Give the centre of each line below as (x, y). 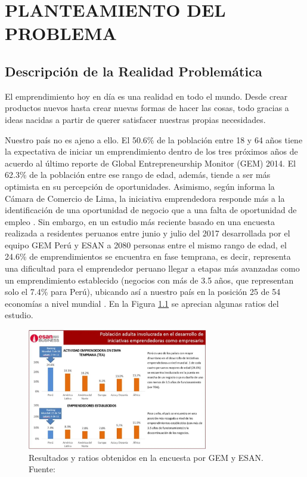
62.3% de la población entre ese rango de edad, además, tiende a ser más (138, 175)
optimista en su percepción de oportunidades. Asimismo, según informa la (140, 186)
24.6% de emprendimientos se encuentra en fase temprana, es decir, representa (148, 256)
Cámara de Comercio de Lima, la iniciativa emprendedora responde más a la (145, 198)
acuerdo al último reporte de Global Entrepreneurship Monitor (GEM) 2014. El (151, 163)
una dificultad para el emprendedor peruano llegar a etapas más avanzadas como (152, 268)
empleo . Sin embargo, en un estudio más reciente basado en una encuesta (140, 221)
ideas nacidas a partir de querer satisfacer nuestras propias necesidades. (135, 119)
